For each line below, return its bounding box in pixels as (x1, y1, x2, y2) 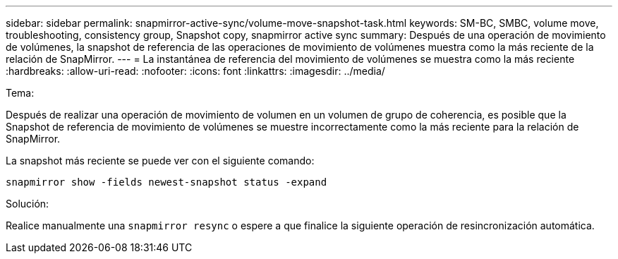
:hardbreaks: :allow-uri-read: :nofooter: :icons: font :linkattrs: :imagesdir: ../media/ (6, 65, 385, 77)
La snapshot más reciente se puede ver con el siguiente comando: (6, 155, 315, 167)
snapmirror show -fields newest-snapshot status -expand (6, 176, 327, 188)
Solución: (6, 198, 49, 210)
